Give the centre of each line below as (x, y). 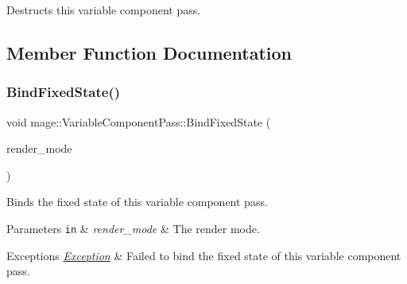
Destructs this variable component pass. (104, 10)
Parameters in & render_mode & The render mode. (133, 228)
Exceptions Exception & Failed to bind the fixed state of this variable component (204, 255)
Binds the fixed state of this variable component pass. (137, 202)
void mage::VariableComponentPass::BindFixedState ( (139, 121)
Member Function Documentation (149, 52)
